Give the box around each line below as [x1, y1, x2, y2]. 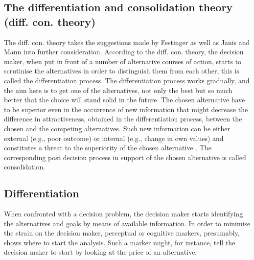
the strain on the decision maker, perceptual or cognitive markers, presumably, [4, 228, 240, 238]
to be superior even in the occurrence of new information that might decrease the [4, 104, 248, 114]
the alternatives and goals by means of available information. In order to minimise [4, 218, 251, 228]
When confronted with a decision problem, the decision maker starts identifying [4, 209, 243, 219]
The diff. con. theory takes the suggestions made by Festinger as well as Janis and [4, 37, 250, 47]
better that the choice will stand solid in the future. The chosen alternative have [4, 95, 245, 105]
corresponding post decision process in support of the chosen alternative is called [4, 152, 246, 162]
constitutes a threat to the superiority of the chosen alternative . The [4, 142, 211, 153]
